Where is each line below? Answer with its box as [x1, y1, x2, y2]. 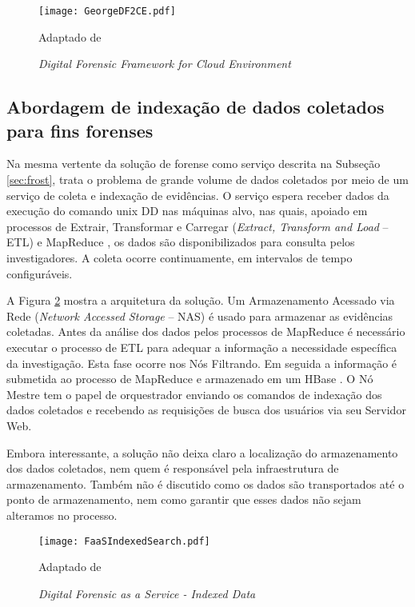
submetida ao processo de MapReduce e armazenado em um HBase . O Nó [6, 370, 373, 387]
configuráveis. [6, 265, 73, 282]
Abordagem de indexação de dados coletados [6, 94, 385, 119]
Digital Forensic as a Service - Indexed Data [38, 585, 256, 601]
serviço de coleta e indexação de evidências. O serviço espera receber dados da [6, 186, 389, 203]
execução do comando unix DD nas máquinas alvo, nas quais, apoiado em [6, 202, 368, 219]
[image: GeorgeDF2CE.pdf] [38, 6, 176, 17]
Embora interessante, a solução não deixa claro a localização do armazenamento [6, 444, 398, 461]
